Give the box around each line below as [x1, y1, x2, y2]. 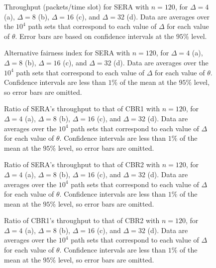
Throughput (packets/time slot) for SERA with [4, 1, 149, 11]
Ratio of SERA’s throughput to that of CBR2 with [4, 159, 160, 170]
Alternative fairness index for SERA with [4, 47, 130, 58]
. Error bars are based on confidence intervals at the [15, 30, 174, 41]
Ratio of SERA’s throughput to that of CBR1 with [4, 103, 160, 114]
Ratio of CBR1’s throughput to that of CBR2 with [4, 215, 160, 226]
